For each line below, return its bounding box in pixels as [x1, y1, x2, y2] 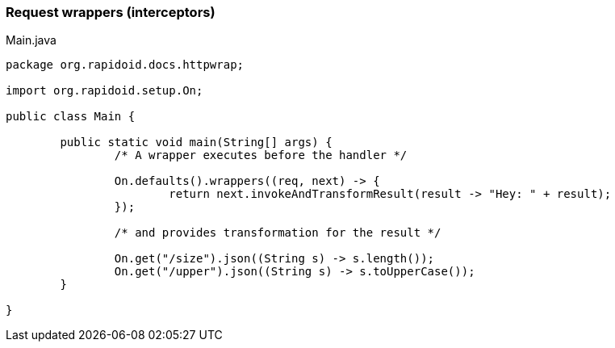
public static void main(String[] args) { [60, 136, 333, 149]
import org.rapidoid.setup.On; [6, 84, 203, 98]
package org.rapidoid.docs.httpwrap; [6, 58, 245, 72]
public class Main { [6, 110, 136, 124]
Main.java [6, 33, 56, 48]
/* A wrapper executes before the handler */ [114, 149, 408, 162]
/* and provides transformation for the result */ [114, 226, 441, 240]
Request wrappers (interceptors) [6, 4, 215, 20]
